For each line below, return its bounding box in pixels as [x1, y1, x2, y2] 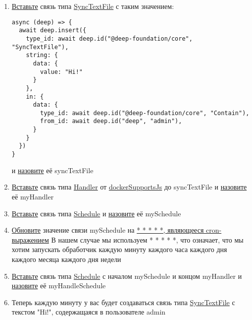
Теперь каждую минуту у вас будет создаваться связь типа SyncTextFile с [11, 297, 235, 307]
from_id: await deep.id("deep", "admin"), [40, 118, 182, 125]
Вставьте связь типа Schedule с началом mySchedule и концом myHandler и [11, 270, 242, 281]
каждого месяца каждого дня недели [11, 254, 121, 264]
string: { [26, 52, 58, 59]
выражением [11, 234, 49, 245]
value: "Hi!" [40, 68, 83, 75]
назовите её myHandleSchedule [11, 280, 106, 291]
